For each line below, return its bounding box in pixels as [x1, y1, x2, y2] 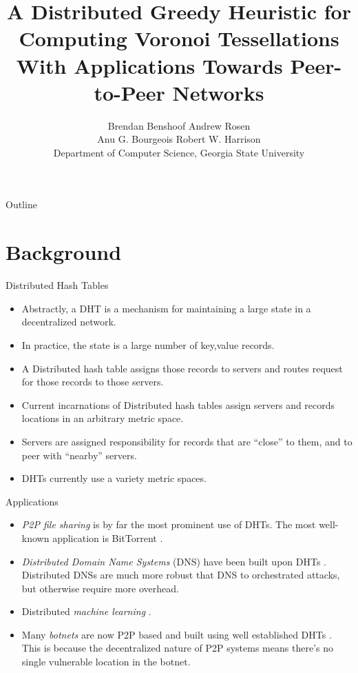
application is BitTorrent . [52, 530, 163, 545]
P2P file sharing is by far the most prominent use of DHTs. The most [21, 517, 316, 532]
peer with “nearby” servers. [21, 448, 137, 462]
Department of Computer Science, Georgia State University [53, 145, 305, 159]
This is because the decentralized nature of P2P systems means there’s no [21, 641, 333, 655]
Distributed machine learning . [21, 604, 151, 619]
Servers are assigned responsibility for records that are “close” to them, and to [21, 434, 352, 448]
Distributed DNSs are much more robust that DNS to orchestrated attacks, [21, 567, 340, 582]
